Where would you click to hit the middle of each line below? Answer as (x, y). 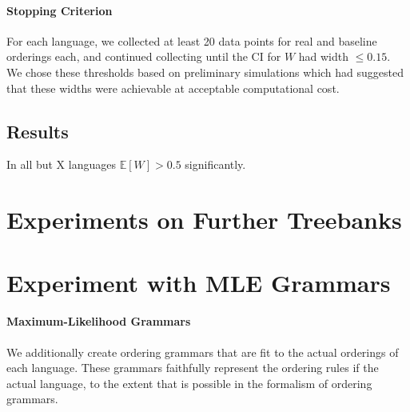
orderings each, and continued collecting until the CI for (144, 56)
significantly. (215, 164)
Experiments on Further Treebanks (204, 220)
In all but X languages (61, 164)
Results (38, 131)
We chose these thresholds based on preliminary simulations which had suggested (205, 72)
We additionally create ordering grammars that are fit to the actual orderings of (203, 352)
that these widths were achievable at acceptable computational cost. (173, 88)
